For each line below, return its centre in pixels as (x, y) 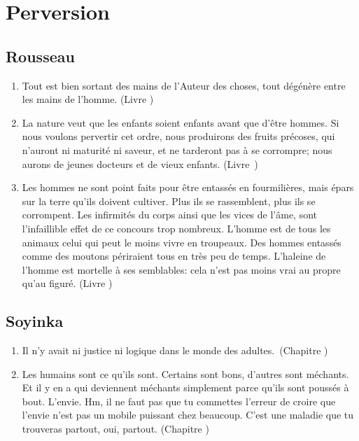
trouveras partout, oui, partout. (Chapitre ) (115, 429)
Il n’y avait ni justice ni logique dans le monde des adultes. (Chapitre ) (175, 350)
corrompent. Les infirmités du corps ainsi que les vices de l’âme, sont (170, 215)
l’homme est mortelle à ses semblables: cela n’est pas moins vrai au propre (181, 269)
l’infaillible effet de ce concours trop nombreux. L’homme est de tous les (176, 228)
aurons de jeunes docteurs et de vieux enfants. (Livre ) (140, 163)
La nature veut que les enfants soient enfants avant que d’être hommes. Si (181, 122)
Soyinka (35, 321)
